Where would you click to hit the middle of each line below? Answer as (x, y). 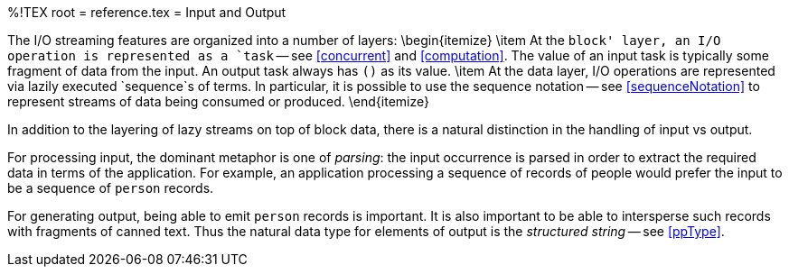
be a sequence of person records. (111, 188)
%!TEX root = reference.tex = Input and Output (147, 12)
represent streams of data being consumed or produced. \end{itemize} (218, 101)
